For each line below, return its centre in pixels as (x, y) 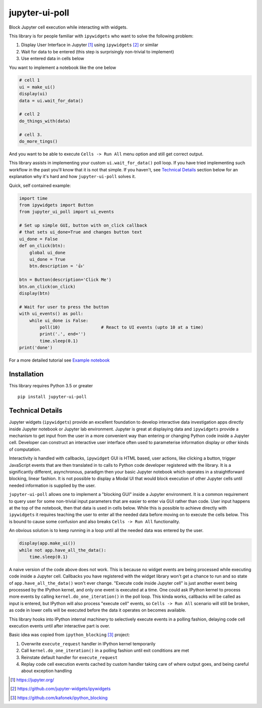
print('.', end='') (63, 334)
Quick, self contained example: (40, 185)
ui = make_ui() (37, 87)
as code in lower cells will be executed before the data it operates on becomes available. (98, 610)
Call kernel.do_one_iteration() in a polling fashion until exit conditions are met (105, 651)
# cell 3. (31, 134)
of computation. (25, 449)
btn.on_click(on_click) (48, 287)
